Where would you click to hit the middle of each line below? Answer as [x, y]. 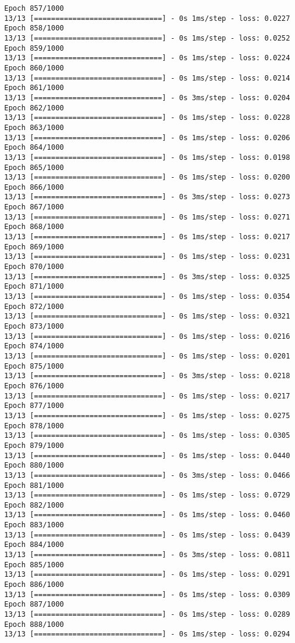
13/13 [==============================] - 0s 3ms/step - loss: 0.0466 [147, 475]
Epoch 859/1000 [34, 48]
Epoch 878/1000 [34, 426]
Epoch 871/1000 [34, 287]
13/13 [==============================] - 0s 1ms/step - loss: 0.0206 [147, 137]
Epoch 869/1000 [34, 247]
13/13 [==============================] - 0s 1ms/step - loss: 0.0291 [147, 575]
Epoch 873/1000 [34, 326]
